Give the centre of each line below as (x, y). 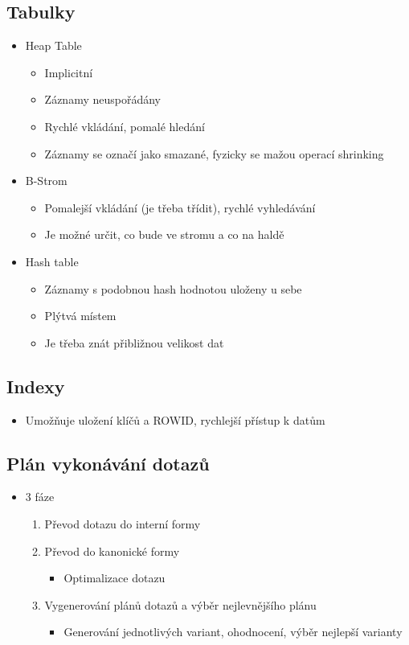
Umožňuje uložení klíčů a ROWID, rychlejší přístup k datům (175, 419)
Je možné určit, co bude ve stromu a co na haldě (164, 234)
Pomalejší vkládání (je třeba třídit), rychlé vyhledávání (180, 207)
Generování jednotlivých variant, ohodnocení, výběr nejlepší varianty (233, 632)
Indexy (36, 386)
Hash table (52, 261)
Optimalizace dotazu (115, 578)
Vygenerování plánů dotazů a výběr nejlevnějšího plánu (180, 604)
